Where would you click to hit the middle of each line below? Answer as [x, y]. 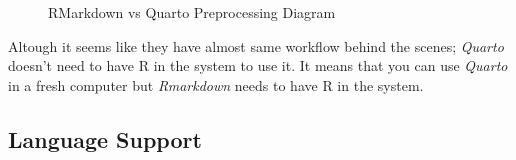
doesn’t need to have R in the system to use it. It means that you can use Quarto [258, 65]
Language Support [105, 138]
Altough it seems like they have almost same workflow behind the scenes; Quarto [256, 45]
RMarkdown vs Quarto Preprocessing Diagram [192, 12]
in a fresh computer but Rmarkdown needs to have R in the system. [216, 84]
